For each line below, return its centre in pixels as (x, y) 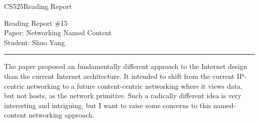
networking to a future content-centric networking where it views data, (134, 86)
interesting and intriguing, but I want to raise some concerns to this (108, 105)
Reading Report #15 (36, 23)
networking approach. (62, 115)
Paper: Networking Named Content (58, 32)
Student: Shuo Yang (35, 42)
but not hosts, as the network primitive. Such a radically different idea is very (123, 95)
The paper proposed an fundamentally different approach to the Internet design (126, 66)
